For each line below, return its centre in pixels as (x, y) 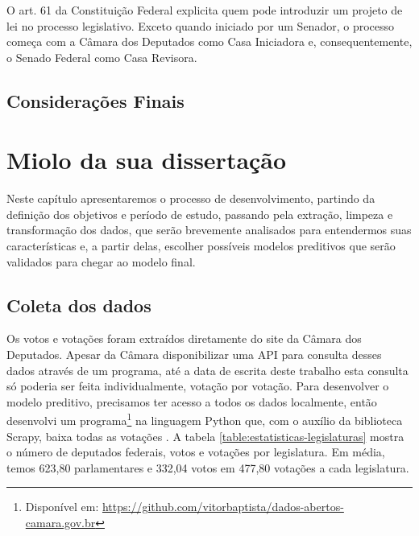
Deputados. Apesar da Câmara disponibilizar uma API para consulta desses (194, 355)
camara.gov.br (60, 523)
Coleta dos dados (79, 305)
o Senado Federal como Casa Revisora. (102, 57)
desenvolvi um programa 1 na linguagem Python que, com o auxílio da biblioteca (205, 419)
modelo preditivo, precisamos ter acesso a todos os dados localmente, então (192, 401)
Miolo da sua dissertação (147, 160)
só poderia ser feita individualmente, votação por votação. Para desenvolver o (198, 386)
